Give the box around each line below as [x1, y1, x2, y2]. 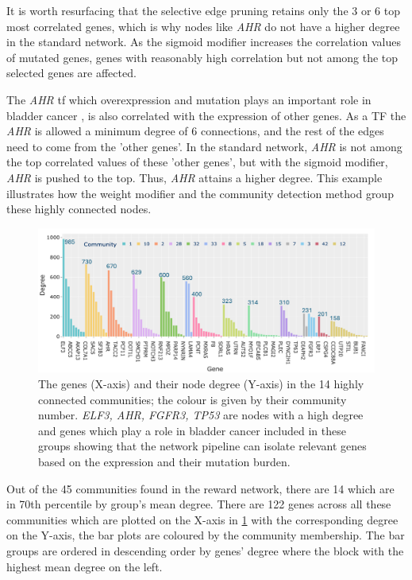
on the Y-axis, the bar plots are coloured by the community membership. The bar [6, 527, 405, 543]
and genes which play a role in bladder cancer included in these [38, 422, 346, 438]
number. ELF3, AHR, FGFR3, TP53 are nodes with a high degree [38, 407, 364, 423]
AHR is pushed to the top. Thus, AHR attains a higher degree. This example [6, 169, 383, 185]
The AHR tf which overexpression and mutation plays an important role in [6, 91, 372, 107]
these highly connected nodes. [6, 200, 152, 217]
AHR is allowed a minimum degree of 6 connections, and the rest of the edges [6, 123, 384, 139]
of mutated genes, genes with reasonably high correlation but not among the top [6, 49, 399, 65]
